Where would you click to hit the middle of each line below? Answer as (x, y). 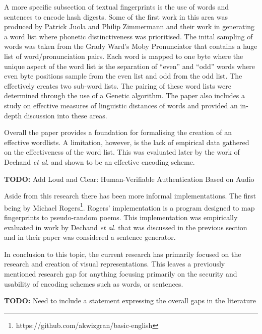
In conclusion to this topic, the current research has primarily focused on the (123, 254)
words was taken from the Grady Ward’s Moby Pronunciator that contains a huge (131, 46)
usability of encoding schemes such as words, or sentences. (94, 283)
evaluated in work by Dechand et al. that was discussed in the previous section (126, 227)
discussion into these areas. (65, 115)
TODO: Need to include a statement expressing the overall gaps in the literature (130, 300)
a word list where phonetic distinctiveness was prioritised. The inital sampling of (128, 36)
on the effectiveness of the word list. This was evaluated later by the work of (122, 152)
